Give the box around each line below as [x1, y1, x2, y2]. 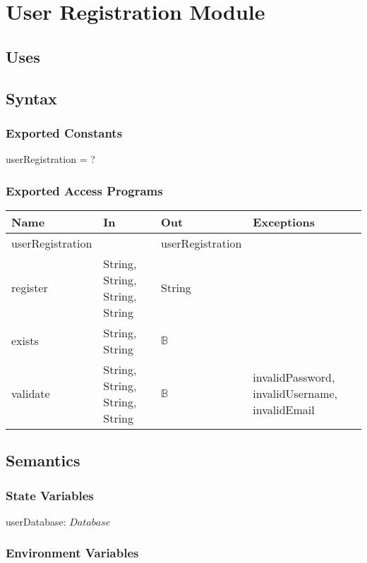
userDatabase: [6, 514, 66, 528]
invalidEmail [253, 401, 315, 418]
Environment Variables [6, 544, 139, 562]
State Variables [6, 486, 94, 504]
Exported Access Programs [6, 181, 163, 199]
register [11, 279, 48, 296]
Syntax [6, 87, 57, 109]
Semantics [6, 449, 80, 471]
